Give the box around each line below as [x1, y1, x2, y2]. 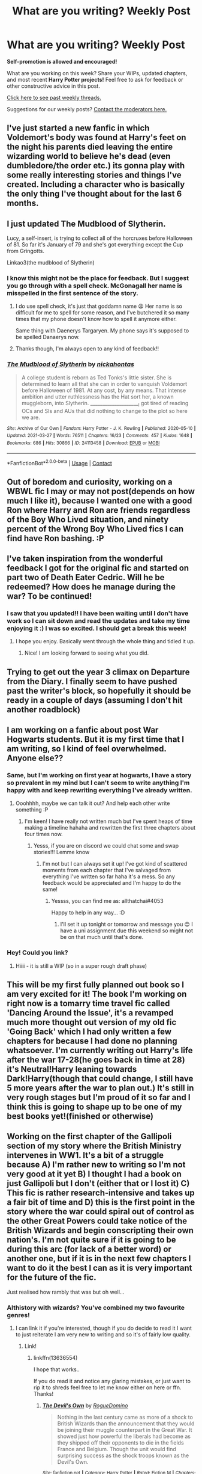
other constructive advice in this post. [7, 82, 101, 90]
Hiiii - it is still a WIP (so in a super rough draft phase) [15, 962, 147, 969]
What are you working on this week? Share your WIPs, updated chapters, [7, 69, 188, 76]
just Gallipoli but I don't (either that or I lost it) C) [7, 1178, 190, 1188]
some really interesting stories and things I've [7, 170, 182, 180]
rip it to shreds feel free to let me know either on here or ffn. [33, 1384, 182, 1391]
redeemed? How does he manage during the [7, 581, 176, 592]
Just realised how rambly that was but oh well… [7, 1288, 125, 1295]
